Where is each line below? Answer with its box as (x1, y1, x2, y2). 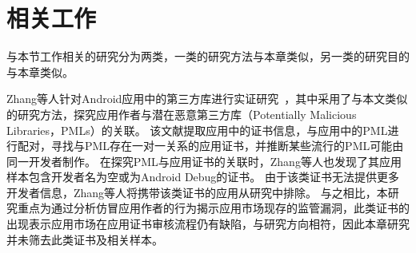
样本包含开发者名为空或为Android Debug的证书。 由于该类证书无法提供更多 (6, 168, 400, 185)
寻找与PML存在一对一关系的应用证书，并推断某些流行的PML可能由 (50, 137, 404, 154)
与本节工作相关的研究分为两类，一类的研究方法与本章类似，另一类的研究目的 (6, 48, 410, 65)
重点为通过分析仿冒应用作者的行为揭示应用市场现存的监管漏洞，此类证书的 (17, 200, 410, 216)
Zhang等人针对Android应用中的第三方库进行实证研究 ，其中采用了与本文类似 (6, 90, 408, 107)
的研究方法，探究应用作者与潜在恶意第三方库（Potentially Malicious (6, 105, 357, 122)
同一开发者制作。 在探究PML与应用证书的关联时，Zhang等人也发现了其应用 (6, 152, 402, 169)
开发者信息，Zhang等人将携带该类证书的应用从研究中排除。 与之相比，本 (6, 184, 388, 200)
